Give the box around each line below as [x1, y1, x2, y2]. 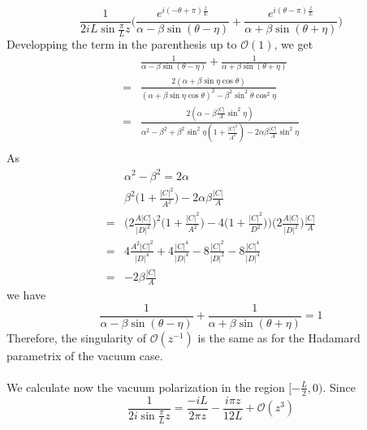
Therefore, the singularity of [6, 329, 147, 346]
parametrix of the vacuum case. [6, 346, 163, 363]
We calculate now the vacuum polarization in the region [6, 378, 285, 395]
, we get [274, 35, 313, 52]
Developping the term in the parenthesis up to [6, 35, 237, 52]
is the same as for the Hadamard [197, 329, 361, 346]
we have [6, 286, 46, 303]
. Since [322, 378, 356, 395]
